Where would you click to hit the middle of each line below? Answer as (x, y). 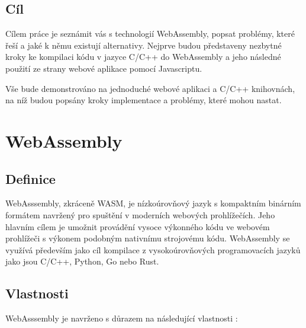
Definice (30, 178)
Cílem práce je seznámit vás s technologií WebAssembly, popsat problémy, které (150, 34)
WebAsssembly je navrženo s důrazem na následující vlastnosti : (122, 318)
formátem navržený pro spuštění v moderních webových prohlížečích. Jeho (140, 214)
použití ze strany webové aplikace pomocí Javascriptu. (104, 68)
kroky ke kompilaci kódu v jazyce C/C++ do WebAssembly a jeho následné (143, 57)
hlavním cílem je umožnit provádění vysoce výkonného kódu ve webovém (138, 226)
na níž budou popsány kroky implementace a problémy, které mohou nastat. (144, 100)
